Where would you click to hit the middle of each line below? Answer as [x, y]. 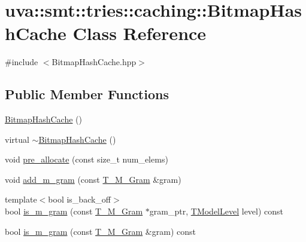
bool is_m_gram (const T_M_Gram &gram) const [100, 231]
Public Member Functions [87, 94]
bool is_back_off [80, 199]
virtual [17, 139]
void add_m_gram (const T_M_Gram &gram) [93, 179]
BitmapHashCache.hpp [94, 62]
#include [22, 62]
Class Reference [140, 33]
